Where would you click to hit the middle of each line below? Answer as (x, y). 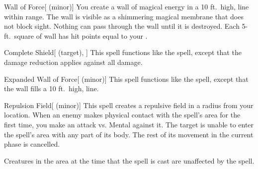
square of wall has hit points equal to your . (81, 35)
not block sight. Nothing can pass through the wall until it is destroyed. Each (122, 26)
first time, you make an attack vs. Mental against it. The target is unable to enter (129, 124)
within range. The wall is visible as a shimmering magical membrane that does (124, 16)
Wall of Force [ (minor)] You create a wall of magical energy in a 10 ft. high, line (127, 6)
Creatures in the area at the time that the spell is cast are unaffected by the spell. (129, 160)
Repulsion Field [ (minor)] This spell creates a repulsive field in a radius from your (129, 105)
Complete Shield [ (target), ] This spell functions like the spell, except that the (123, 52)
